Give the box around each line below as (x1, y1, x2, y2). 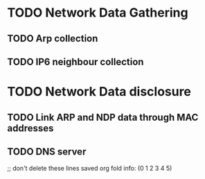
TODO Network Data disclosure (7, 84, 192, 100)
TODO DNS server (7, 146, 87, 157)
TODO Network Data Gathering (7, 5, 188, 21)
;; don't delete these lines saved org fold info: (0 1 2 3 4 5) (7, 164, 172, 173)
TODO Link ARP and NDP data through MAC (7, 111, 199, 123)
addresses (7, 122, 54, 134)
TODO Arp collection (7, 33, 98, 44)
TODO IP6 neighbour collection (7, 56, 144, 67)
